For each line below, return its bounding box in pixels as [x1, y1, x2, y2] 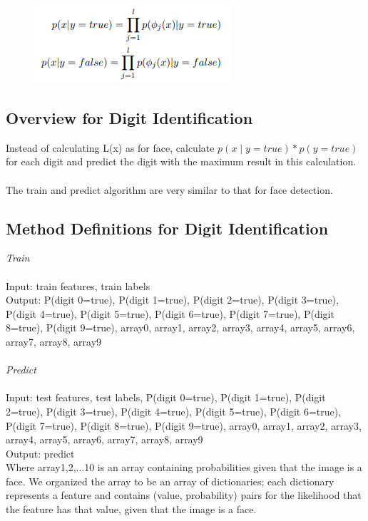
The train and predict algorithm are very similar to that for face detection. [6, 182, 333, 197]
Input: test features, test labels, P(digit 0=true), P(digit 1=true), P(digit [6, 390, 326, 405]
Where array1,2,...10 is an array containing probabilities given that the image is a [6, 460, 362, 475]
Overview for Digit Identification [6, 106, 253, 128]
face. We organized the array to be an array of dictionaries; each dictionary [6, 473, 334, 488]
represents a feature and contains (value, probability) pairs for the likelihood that [6, 488, 362, 502]
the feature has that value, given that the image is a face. [6, 502, 257, 517]
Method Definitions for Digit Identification [6, 217, 329, 239]
